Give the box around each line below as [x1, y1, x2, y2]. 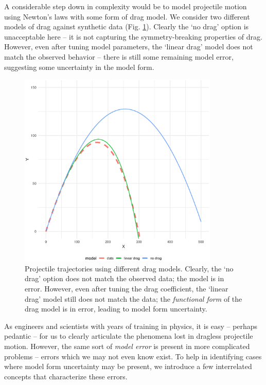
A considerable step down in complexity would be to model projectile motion [4, 1, 247, 11]
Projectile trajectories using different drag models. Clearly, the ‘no [25, 263, 234, 273]
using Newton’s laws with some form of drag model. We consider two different [4, 11, 250, 22]
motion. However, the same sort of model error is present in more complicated [4, 340, 250, 351]
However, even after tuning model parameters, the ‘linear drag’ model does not [4, 41, 253, 52]
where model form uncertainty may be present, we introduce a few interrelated [4, 361, 252, 372]
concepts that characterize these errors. [4, 371, 128, 381]
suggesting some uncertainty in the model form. [4, 61, 154, 72]
